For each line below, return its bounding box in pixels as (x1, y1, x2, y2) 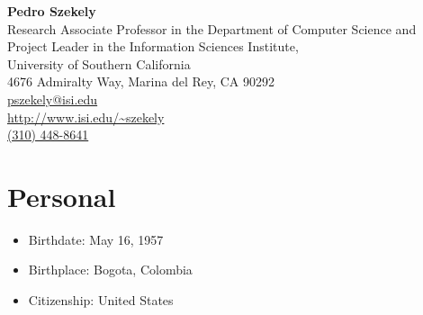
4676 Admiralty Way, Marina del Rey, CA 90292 (7, 72, 275, 91)
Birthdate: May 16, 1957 (28, 229, 164, 248)
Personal (7, 177, 116, 214)
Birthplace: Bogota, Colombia (28, 260, 193, 279)
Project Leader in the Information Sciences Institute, (7, 37, 299, 56)
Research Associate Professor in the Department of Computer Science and (7, 19, 417, 38)
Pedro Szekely (7, 2, 96, 20)
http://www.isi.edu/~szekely (7, 107, 165, 126)
